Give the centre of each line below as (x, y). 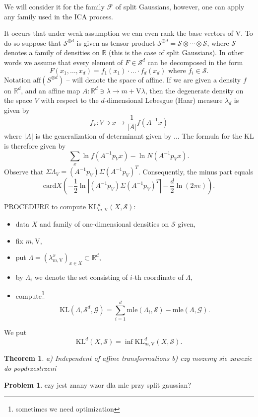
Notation (18, 79)
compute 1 (30, 295)
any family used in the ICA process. (59, 16)
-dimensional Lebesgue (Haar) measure (163, 100)
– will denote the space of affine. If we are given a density (154, 79)
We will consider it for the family (54, 6)
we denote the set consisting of (81, 277)
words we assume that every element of (64, 62)
